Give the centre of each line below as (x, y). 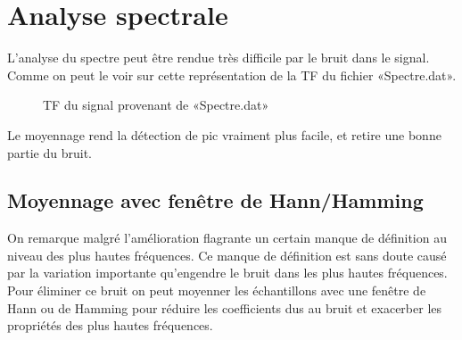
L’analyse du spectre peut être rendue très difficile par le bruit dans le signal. (219, 58)
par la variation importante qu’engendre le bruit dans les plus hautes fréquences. (227, 273)
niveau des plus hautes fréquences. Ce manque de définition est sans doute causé (227, 255)
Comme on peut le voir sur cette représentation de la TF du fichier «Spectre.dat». (232, 75)
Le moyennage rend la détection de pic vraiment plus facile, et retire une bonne (224, 134)
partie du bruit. (50, 152)
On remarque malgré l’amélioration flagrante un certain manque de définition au (227, 238)
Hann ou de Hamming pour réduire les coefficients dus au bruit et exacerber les (225, 307)
